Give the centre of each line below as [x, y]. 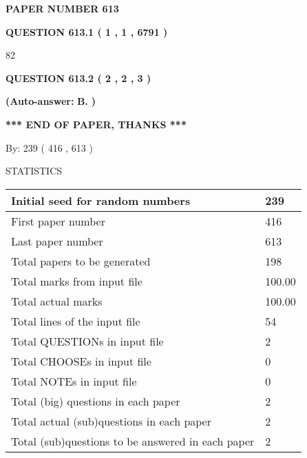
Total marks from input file [77, 281]
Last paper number [57, 241]
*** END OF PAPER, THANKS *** [96, 124]
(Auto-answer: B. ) [51, 101]
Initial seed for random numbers [101, 200]
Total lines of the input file [76, 321]
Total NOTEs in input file [74, 381]
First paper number [58, 221]
